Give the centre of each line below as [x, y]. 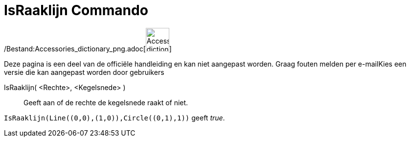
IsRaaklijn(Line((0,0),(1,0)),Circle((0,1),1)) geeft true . [114, 117]
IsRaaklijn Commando [76, 10]
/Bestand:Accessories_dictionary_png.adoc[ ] [88, 48]
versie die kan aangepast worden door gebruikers [84, 72]
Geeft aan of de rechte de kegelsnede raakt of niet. [106, 102]
